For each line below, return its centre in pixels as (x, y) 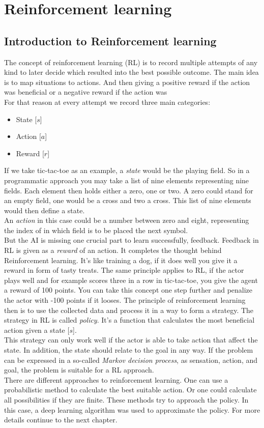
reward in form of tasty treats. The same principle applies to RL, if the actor (124, 270)
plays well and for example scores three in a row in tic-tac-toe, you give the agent (131, 280)
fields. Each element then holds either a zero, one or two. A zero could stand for (129, 190)
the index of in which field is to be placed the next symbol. (96, 230)
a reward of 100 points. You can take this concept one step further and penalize (128, 290)
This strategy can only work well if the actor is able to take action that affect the (131, 340)
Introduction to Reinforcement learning (110, 40)
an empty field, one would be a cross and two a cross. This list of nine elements (128, 200)
